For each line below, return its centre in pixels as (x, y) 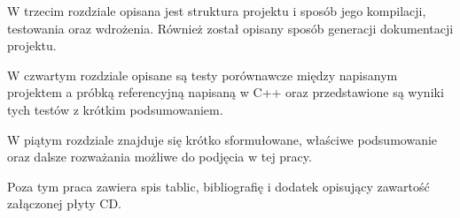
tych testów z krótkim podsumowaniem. (115, 109)
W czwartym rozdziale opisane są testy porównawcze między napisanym (203, 75)
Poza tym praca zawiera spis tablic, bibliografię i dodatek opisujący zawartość (218, 186)
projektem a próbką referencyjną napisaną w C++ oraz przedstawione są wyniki (226, 92)
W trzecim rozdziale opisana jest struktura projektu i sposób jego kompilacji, (217, 11)
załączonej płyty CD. (64, 203)
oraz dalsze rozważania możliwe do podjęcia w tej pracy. (160, 157)
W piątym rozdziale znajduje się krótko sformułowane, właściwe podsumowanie (222, 139)
